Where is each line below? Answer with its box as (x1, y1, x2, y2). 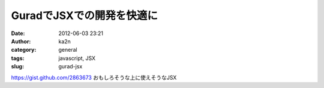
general (58, 46, 77, 54)
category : (11, 46, 37, 54)
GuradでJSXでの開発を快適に (11, 9, 158, 22)
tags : (11, 54, 25, 62)
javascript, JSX (58, 54, 96, 62)
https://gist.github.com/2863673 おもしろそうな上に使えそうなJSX (11, 74, 177, 81)
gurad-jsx (58, 63, 83, 70)
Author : (11, 37, 31, 45)
